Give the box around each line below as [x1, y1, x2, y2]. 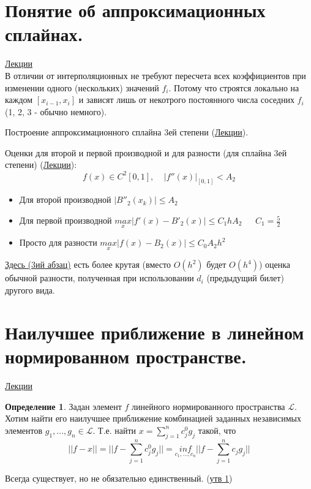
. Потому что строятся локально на [168, 81, 299, 94]
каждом [5, 93, 33, 106]
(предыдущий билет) [206, 271, 284, 284]
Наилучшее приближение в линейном [5, 319, 304, 344]
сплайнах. [5, 21, 83, 47]
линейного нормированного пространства [132, 400, 285, 412]
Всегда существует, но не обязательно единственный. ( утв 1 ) [5, 471, 233, 484]
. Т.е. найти [92, 423, 137, 436]
